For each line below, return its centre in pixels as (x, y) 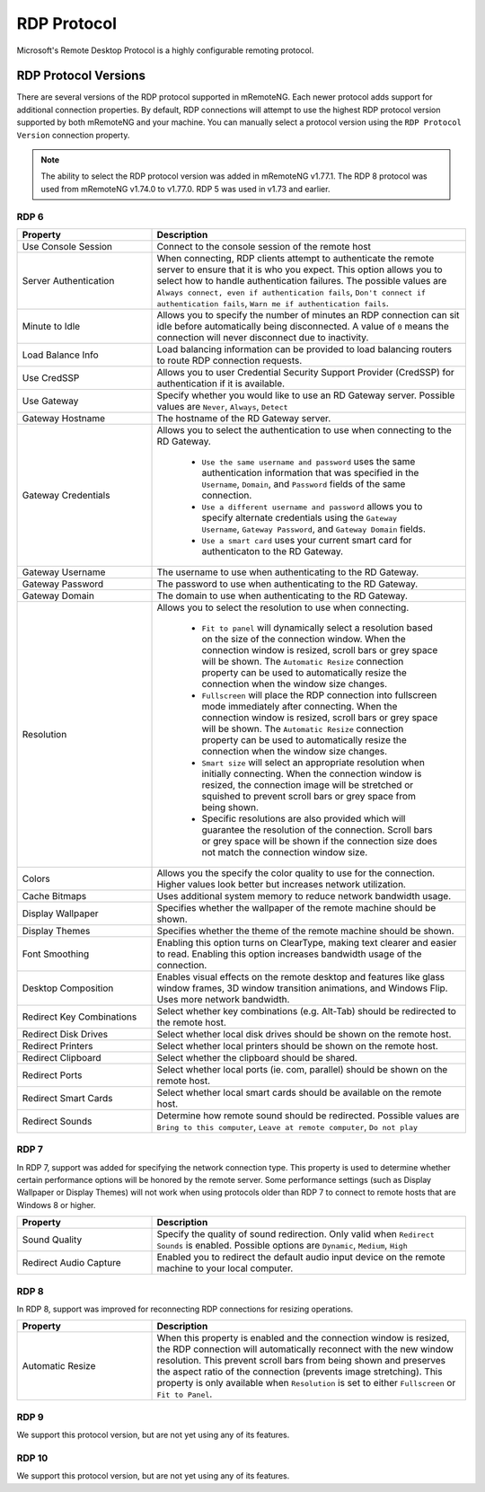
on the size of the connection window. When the (304, 639)
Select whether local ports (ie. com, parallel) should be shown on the (302, 1069)
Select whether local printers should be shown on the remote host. (298, 1046)
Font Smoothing (56, 954)
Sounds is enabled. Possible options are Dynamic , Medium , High (282, 1246)
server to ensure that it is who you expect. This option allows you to (300, 269)
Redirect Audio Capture (71, 1263)
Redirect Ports (52, 1075)
